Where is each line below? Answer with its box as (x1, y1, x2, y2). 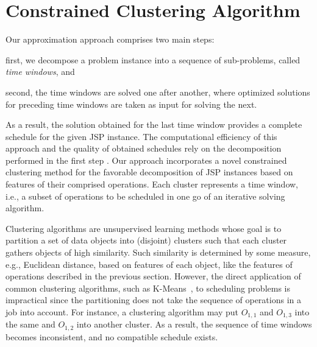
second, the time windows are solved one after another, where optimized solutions (5, 85, 310, 98)
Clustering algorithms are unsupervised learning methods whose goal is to (5, 222, 282, 234)
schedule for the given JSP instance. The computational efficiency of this (5, 130, 277, 142)
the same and (5, 318, 55, 331)
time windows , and (5, 65, 75, 78)
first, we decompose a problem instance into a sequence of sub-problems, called (5, 53, 301, 66)
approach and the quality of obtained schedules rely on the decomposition (5, 142, 282, 155)
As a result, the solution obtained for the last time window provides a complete (5, 118, 302, 131)
